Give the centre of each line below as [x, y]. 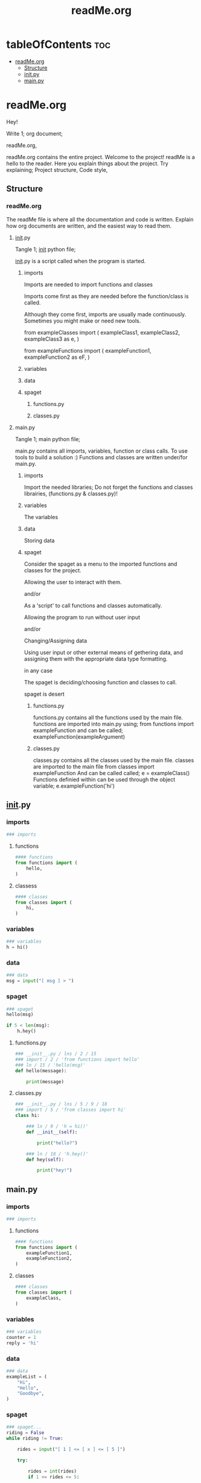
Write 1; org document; [35, 133]
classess [26, 886]
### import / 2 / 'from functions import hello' [77, 1059]
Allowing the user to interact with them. [73, 582]
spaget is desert [44, 694]
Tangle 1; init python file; [45, 249]
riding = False [25, 1433]
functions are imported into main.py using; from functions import [113, 724]
